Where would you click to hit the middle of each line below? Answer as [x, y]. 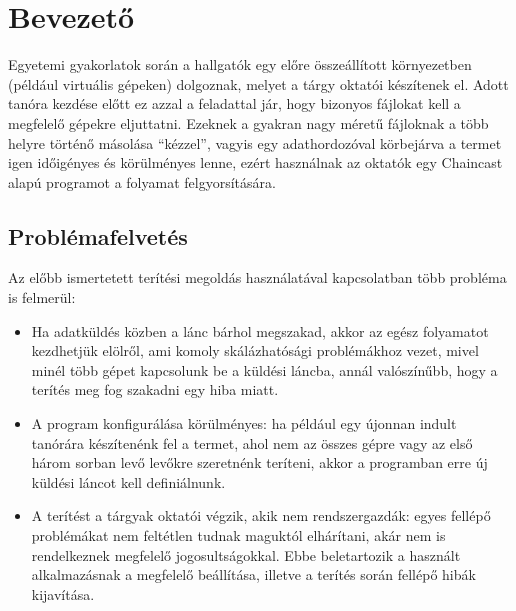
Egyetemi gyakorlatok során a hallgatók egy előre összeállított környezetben [240, 64]
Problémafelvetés [98, 235]
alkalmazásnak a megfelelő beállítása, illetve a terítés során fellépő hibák [253, 574]
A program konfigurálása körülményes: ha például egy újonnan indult [244, 423]
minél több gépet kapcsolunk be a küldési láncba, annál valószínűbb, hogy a [264, 369]
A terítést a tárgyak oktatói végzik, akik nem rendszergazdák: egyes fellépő [261, 515]
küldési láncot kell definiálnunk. [128, 481]
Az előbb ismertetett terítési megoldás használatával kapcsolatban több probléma [257, 277]
